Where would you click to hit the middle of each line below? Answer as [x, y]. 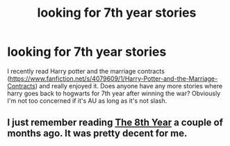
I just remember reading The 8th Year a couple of [115, 123]
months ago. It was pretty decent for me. [97, 133]
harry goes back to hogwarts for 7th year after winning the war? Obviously [114, 93]
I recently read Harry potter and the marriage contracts [86, 71]
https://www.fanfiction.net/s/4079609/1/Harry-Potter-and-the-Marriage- [113, 79]
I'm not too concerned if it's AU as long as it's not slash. [87, 100]
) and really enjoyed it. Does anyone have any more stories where [129, 86]
